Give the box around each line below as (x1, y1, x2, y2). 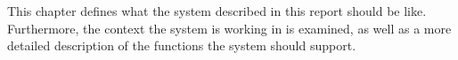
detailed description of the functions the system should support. (7, 36, 356, 55)
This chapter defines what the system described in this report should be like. (7, 2, 427, 19)
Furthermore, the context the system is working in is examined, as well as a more (7, 19, 452, 37)
